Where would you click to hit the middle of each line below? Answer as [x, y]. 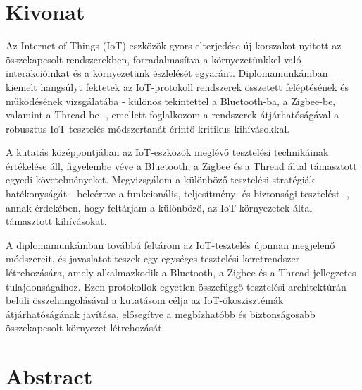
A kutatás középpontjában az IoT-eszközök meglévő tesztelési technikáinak [167, 152]
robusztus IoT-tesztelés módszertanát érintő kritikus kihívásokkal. [148, 128]
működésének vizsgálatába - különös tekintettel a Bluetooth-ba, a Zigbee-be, [171, 100]
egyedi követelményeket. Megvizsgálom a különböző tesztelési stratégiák [160, 179]
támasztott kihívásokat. [56, 221]
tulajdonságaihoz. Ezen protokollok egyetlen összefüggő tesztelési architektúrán [176, 286]
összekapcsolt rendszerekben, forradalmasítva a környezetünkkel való [154, 59]
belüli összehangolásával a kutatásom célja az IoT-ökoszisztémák [145, 300]
